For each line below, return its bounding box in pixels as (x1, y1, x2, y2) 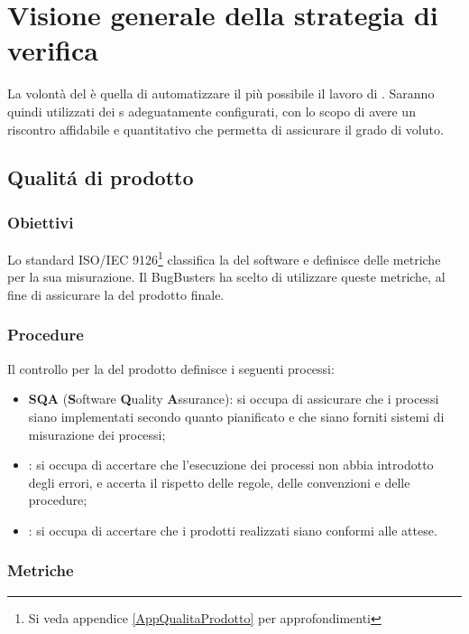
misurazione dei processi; (28, 424, 166, 443)
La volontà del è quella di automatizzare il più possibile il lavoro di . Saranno (7, 84, 435, 103)
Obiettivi (7, 210, 74, 233)
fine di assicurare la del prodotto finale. (7, 284, 225, 303)
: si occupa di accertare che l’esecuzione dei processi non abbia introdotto (28, 455, 434, 474)
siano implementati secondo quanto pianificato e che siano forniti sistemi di (28, 406, 445, 425)
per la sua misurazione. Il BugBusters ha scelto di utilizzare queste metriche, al (7, 267, 446, 286)
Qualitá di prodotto (7, 163, 194, 191)
